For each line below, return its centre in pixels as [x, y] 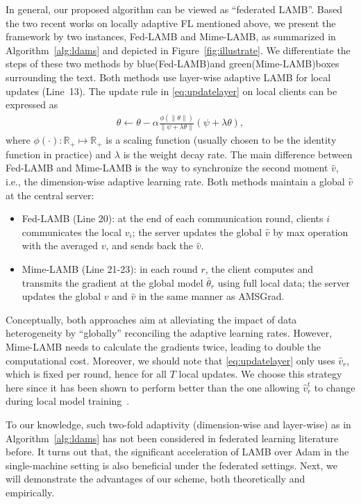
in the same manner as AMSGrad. [211, 296]
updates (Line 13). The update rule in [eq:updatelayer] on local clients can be [171, 91]
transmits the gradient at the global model [112, 282]
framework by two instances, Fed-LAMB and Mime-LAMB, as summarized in [171, 36]
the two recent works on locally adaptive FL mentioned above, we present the [171, 23]
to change [335, 387]
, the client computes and [259, 269]
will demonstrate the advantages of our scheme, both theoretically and [156, 479]
